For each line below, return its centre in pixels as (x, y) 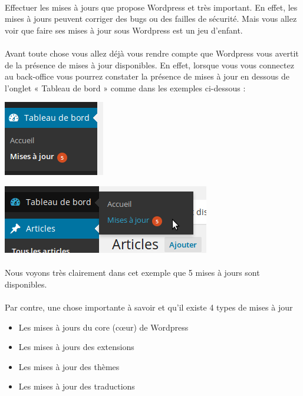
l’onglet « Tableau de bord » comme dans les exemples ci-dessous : (125, 88)
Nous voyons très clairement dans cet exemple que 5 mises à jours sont (132, 273)
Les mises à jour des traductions (77, 386)
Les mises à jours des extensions (76, 347)
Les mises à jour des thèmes (69, 366)
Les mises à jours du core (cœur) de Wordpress (103, 327)
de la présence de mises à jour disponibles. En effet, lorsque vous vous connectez (149, 65)
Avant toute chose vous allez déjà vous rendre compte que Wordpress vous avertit (152, 53)
